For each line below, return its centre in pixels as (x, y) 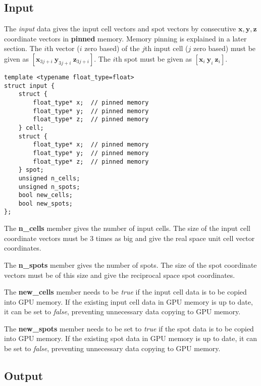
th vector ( (63, 48)
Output (24, 376)
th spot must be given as (153, 58)
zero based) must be (224, 48)
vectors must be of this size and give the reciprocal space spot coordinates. (120, 275)
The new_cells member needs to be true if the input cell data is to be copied (125, 292)
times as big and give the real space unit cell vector (175, 238)
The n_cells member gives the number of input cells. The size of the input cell (127, 228)
